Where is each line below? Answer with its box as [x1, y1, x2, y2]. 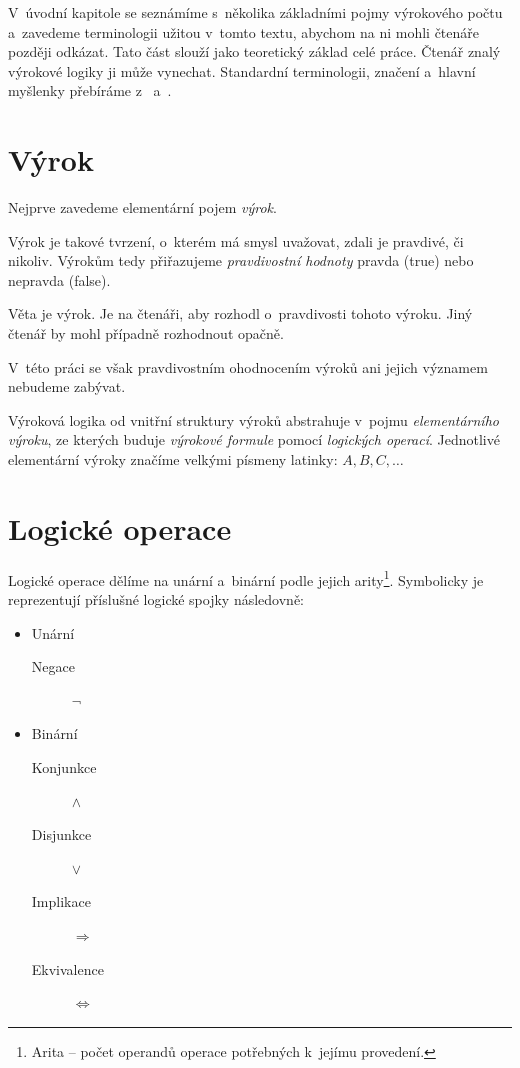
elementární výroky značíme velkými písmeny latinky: [8, 449, 338, 470]
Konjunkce [31, 756, 97, 777]
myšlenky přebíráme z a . [8, 80, 172, 101]
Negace [31, 656, 75, 677]
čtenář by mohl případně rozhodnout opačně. [8, 323, 284, 344]
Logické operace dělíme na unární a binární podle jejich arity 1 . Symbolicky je [8, 566, 484, 590]
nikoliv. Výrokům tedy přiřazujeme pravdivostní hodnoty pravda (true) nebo [8, 250, 474, 271]
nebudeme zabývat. [8, 376, 126, 397]
